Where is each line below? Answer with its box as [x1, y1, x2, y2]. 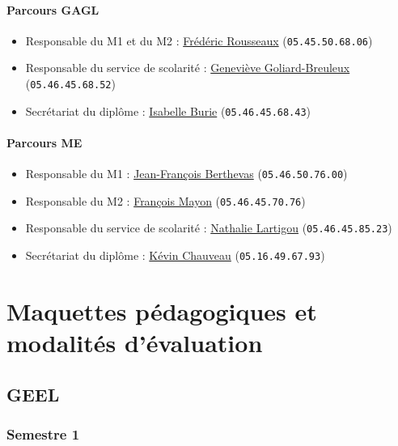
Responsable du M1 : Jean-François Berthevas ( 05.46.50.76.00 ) [25, 165, 348, 182]
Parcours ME [6, 134, 83, 151]
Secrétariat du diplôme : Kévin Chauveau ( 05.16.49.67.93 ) [25, 247, 325, 264]
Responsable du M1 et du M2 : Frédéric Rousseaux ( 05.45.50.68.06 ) [25, 32, 373, 49]
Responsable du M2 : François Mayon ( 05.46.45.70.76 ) [25, 192, 306, 209]
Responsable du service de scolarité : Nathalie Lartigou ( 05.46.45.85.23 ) [25, 219, 392, 236]
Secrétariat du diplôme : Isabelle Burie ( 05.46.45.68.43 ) [25, 102, 311, 119]
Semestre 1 [6, 424, 80, 444]
